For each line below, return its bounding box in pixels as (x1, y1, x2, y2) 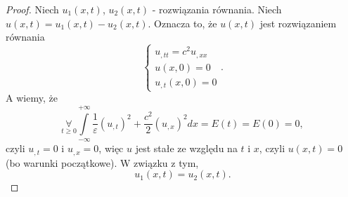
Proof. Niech (6, 2, 59, 16)
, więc (98, 141, 124, 156)
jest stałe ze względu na (135, 141, 238, 156)
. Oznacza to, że (148, 15, 217, 30)
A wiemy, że (6, 90, 58, 105)
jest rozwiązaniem (259, 15, 337, 30)
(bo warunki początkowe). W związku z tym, (6, 155, 199, 170)
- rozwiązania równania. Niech (152, 2, 282, 16)
